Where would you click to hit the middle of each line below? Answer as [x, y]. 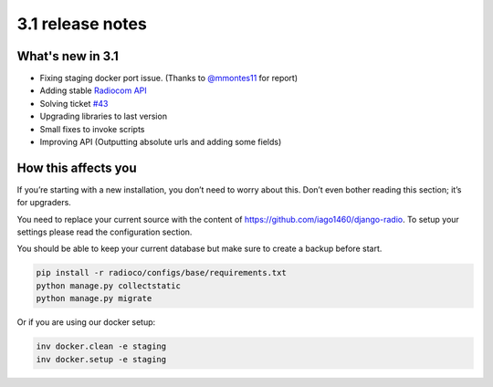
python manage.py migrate [94, 298]
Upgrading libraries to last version [104, 116]
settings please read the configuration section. [105, 232]
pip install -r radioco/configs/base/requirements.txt [161, 273]
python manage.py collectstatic [109, 286]
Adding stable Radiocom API [94, 90]
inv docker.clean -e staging [101, 346]
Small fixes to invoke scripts [92, 129]
